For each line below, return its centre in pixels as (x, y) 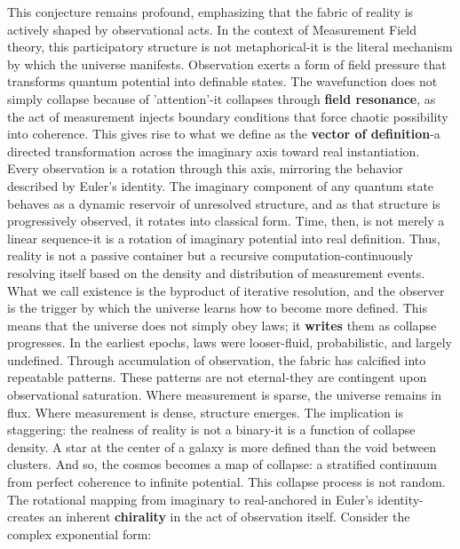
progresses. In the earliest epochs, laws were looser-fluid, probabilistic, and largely (230, 342)
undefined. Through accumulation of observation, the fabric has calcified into (217, 359)
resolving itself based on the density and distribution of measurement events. (216, 272)
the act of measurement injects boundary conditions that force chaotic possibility (228, 116)
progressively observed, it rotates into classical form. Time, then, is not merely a (226, 221)
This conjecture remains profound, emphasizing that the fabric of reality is (210, 12)
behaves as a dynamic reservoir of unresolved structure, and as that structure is (224, 203)
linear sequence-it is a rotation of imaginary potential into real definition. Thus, (224, 238)
